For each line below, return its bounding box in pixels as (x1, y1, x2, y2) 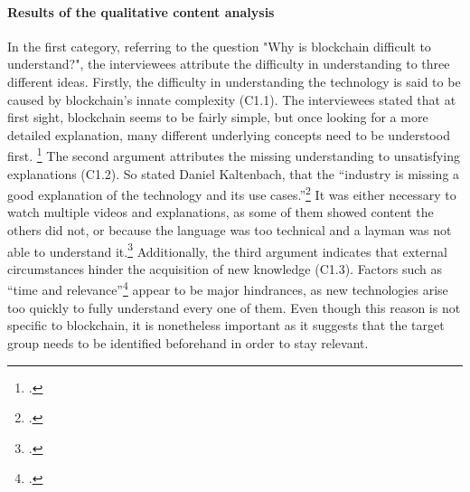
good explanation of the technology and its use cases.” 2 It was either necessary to (7, 183, 456, 203)
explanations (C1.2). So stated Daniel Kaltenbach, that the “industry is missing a (7, 164, 460, 183)
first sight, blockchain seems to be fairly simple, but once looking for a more (7, 108, 428, 127)
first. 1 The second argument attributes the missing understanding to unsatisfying (7, 144, 460, 166)
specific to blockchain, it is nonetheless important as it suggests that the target (7, 316, 445, 335)
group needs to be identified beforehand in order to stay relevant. (7, 333, 369, 352)
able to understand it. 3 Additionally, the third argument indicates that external (7, 239, 447, 260)
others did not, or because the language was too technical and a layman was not (7, 221, 452, 240)
